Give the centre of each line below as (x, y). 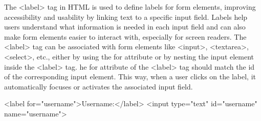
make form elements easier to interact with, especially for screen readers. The (125, 36)
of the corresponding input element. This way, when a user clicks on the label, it (130, 77)
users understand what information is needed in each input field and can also (125, 27)
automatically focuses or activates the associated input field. (99, 86)
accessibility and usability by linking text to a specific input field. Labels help (126, 17)
